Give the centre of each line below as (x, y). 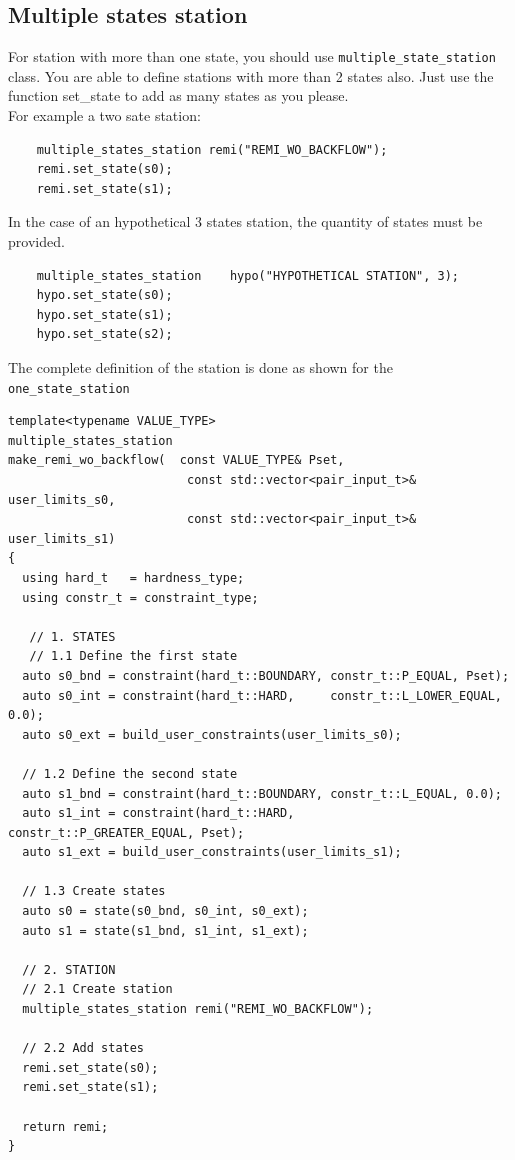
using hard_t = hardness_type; (133, 577)
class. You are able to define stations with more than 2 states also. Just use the (251, 75)
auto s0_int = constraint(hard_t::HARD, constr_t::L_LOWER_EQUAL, (262, 695)
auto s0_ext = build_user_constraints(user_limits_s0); (212, 734)
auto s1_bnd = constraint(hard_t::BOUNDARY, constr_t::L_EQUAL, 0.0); (262, 793)
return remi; (65, 1126)
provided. (36, 241)
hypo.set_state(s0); (104, 295)
